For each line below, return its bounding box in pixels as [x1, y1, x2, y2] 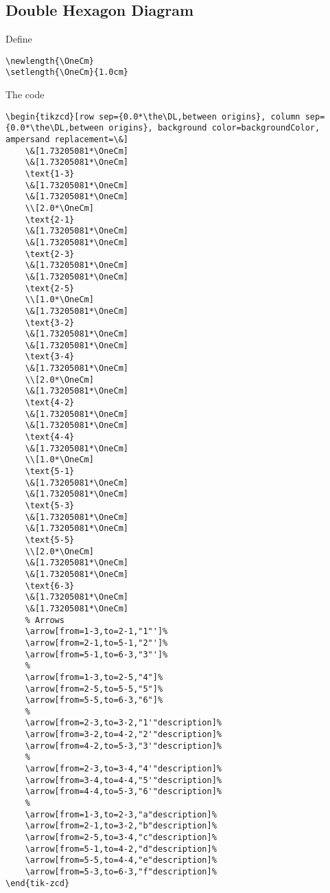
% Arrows [25, 615, 64, 625]
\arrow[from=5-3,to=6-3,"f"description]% [25, 867, 217, 877]
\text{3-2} [25, 317, 75, 328]
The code [5, 87, 45, 102]
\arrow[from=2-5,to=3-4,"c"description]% [25, 833, 217, 843]
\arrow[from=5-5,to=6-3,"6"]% [25, 695, 163, 705]
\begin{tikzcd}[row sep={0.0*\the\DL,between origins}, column [5, 111, 300, 122]
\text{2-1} [25, 214, 75, 225]
